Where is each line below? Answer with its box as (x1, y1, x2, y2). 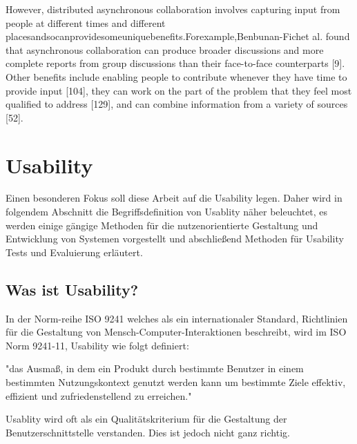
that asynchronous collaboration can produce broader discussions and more (6, 42, 324, 57)
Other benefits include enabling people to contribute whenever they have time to (6, 69, 347, 84)
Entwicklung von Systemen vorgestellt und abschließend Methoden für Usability (6, 231, 344, 246)
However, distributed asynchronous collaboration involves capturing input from (6, 2, 340, 16)
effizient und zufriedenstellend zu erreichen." (6, 388, 192, 403)
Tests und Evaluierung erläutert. (6, 244, 143, 259)
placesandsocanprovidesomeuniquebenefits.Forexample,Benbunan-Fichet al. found (6, 29, 350, 44)
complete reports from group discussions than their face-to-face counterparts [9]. (6, 56, 345, 70)
